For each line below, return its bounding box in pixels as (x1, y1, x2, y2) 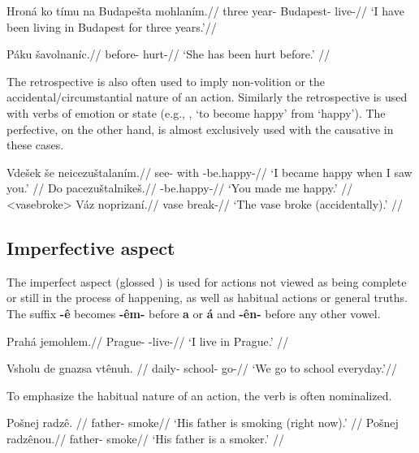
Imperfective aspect (6, 235, 175, 260)
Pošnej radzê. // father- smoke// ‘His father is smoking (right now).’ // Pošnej (6, 414, 399, 431)
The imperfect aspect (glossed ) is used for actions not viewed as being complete (6, 273, 407, 290)
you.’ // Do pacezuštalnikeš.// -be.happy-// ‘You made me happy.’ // (6, 179, 353, 196)
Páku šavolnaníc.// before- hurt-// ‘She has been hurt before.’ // (6, 45, 330, 63)
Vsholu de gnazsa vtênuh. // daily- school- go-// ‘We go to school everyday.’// (6, 360, 397, 377)
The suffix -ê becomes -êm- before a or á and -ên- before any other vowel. (6, 304, 381, 321)
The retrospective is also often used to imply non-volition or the (6, 72, 326, 89)
